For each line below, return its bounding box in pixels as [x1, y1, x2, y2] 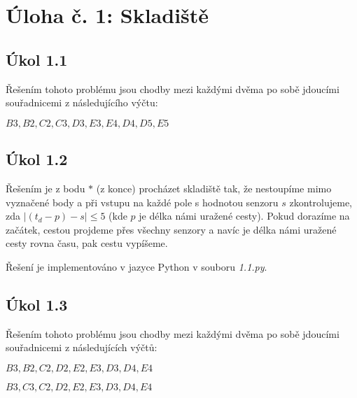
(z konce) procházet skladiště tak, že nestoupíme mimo [96, 180, 332, 195]
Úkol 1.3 [6, 293, 68, 315]
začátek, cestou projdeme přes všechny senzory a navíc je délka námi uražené [6, 222, 337, 236]
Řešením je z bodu [6, 180, 85, 195]
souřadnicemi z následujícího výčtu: [6, 95, 158, 110]
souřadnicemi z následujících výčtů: [6, 340, 157, 355]
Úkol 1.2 [6, 148, 68, 170]
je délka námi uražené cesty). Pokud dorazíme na [139, 208, 350, 223]
